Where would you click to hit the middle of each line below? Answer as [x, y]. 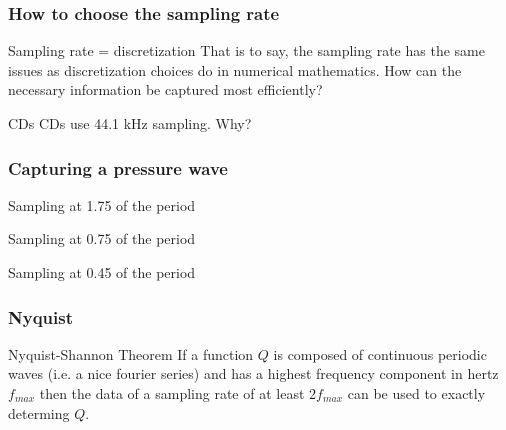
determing [39, 412]
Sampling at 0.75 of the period [102, 238]
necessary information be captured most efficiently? [165, 89]
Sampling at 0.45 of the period [102, 272]
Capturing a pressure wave [118, 167]
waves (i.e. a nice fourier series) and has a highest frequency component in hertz [253, 373]
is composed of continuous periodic [380, 353]
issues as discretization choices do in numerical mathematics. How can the [235, 69]
